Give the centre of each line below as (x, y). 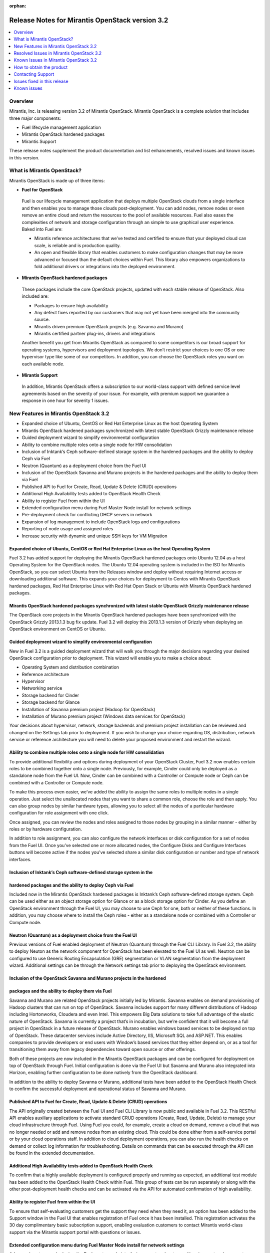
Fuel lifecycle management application (61, 127)
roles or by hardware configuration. (46, 829)
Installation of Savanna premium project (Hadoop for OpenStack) (88, 709)
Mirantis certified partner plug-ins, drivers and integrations (95, 334)
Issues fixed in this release (41, 81)
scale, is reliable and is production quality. (77, 245)
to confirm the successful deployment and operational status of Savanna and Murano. (98, 1089)
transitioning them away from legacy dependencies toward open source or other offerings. (102, 1050)
